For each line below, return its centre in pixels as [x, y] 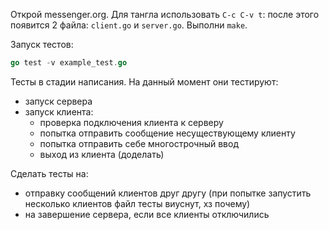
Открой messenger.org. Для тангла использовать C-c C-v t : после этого [165, 14]
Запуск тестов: [42, 44]
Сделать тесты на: [49, 173]
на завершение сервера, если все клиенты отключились [147, 214]
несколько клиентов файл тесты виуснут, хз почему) [137, 203]
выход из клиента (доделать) [102, 154]
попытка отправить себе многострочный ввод [139, 143]
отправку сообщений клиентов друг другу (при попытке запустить [168, 193]
